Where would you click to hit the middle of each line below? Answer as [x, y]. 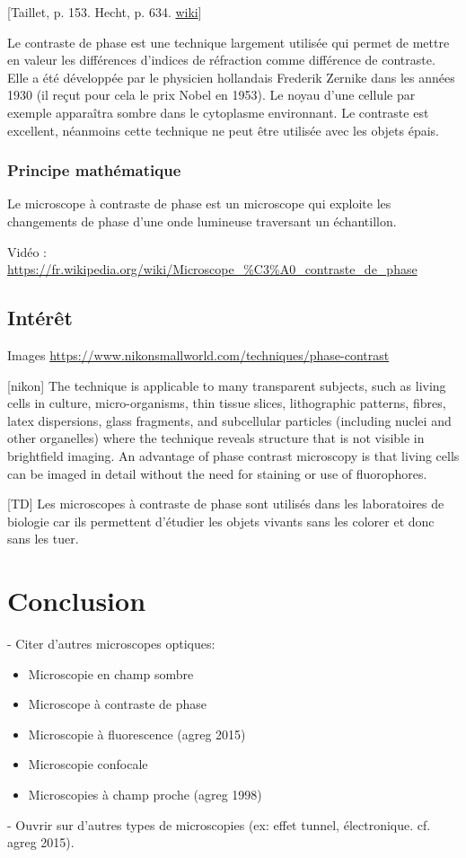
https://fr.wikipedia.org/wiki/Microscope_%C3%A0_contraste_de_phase [212, 269]
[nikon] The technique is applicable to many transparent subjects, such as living [227, 385]
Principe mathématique [94, 170]
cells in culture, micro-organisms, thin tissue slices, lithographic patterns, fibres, [227, 403]
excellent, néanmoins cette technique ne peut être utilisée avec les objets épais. [224, 130]
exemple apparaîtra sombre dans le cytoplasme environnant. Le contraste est [218, 112]
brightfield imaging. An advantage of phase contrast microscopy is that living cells [233, 455]
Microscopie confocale [88, 764]
